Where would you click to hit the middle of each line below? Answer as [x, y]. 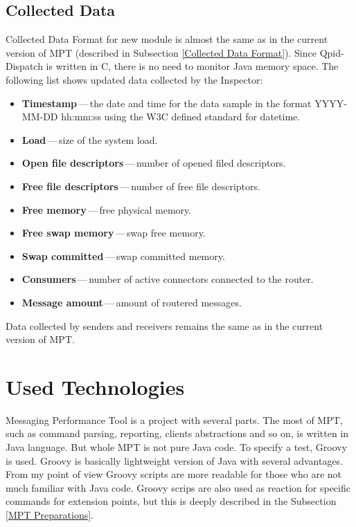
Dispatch [24, 66]
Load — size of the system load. [90, 139]
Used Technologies [95, 386]
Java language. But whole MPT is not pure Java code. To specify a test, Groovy [177, 447]
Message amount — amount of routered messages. [132, 302]
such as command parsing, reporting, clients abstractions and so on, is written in [177, 433]
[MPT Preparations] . [50, 514]
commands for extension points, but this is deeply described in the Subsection [171, 501]
